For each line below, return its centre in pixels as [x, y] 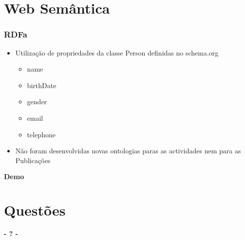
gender [37, 102]
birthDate [42, 85]
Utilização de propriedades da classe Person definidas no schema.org [117, 52]
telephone [41, 134]
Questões [35, 210]
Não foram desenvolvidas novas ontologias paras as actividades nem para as [128, 151]
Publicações [33, 160]
